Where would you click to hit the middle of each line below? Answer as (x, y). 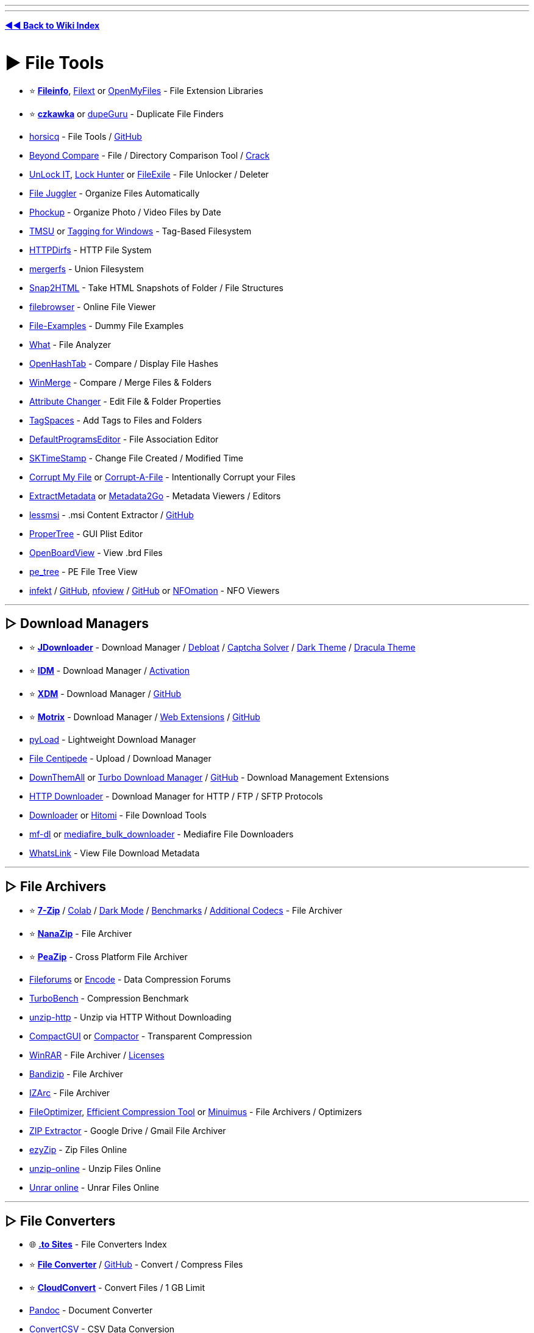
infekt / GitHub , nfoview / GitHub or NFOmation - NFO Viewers (155, 590)
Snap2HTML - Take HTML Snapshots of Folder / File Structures (156, 287)
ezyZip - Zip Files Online (78, 1150)
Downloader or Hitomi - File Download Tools (118, 815)
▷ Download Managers (77, 623)
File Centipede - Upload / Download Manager (120, 759)
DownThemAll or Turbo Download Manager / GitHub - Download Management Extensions (209, 778)
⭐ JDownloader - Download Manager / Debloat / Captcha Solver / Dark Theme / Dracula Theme (222, 648)
